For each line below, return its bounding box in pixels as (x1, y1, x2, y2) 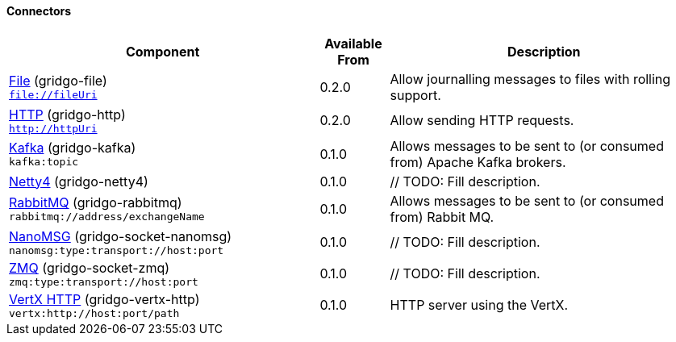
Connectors (6, 4, 72, 18)
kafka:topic (9, 156, 79, 169)
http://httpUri (9, 122, 98, 135)
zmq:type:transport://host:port (9, 275, 198, 288)
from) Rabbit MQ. (390, 208, 494, 225)
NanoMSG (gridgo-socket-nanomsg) (9, 227, 232, 244)
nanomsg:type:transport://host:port (9, 244, 224, 256)
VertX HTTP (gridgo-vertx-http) (9, 290, 200, 307)
